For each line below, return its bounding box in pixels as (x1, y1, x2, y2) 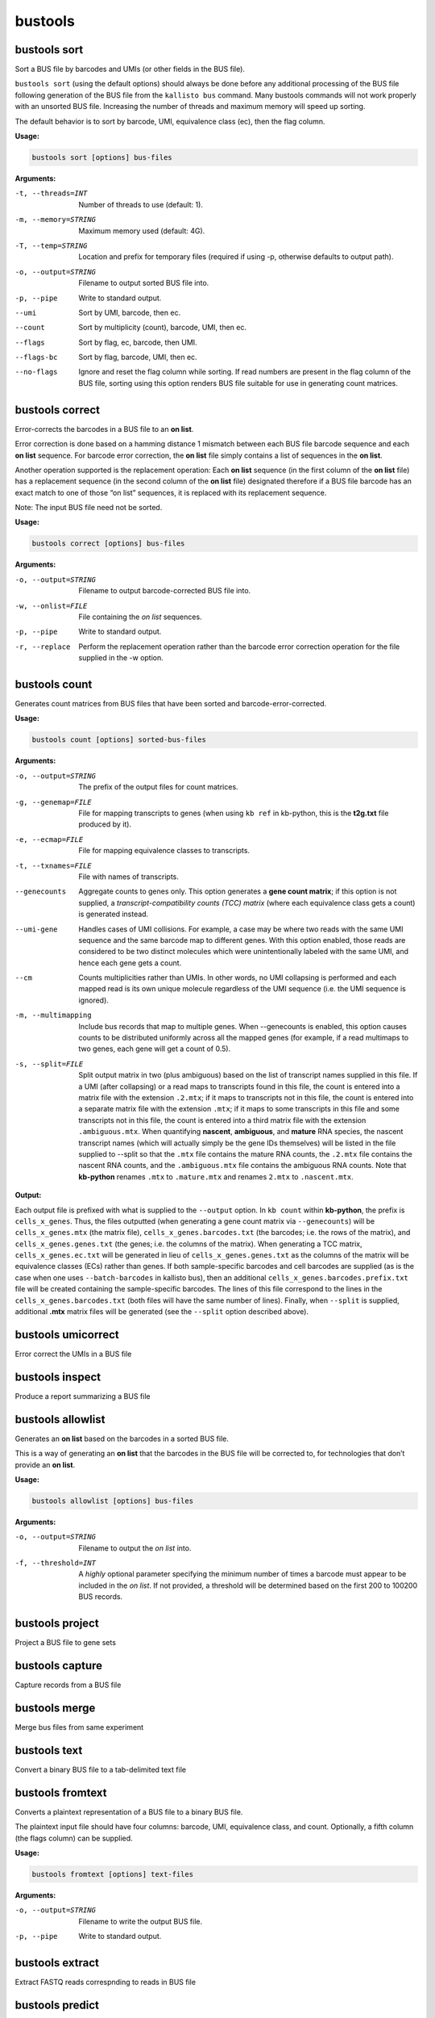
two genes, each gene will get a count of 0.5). (78, 1044, 231, 1053)
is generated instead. (78, 909, 149, 919)
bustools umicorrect (14, 1328, 120, 1342)
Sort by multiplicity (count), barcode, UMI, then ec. (78, 323, 247, 333)
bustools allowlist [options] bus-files (31, 1496, 193, 1505)
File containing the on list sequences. (78, 612, 202, 622)
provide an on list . (14, 1459, 76, 1469)
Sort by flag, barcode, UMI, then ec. (78, 352, 197, 362)
